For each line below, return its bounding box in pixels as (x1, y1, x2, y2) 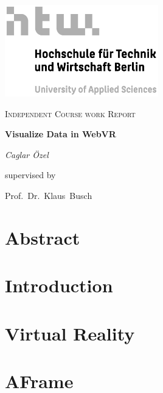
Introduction (5, 273, 113, 298)
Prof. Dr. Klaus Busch (5, 189, 92, 201)
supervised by (5, 168, 56, 181)
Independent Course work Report (5, 107, 136, 120)
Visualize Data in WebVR (5, 128, 116, 140)
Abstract (5, 225, 80, 250)
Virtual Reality (5, 320, 135, 345)
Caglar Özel (5, 148, 49, 160)
